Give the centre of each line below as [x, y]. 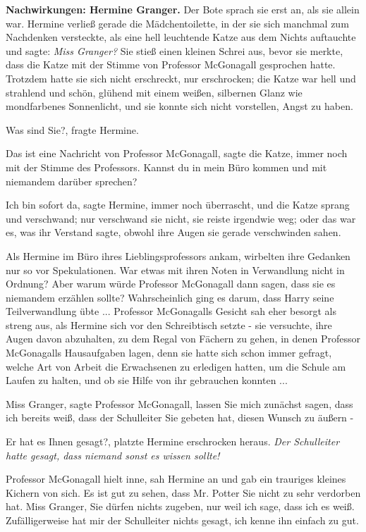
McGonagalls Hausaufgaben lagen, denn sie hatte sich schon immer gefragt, [169, 353]
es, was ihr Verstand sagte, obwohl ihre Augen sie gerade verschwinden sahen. [173, 232]
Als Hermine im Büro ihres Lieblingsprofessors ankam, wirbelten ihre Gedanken [178, 255]
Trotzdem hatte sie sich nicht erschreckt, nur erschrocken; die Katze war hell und [181, 78]
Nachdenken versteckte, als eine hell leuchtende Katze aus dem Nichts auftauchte [181, 37]
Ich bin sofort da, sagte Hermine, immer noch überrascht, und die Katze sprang [178, 205]
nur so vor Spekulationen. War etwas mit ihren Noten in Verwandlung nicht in [175, 270]
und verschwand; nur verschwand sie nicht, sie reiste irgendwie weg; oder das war [181, 218]
